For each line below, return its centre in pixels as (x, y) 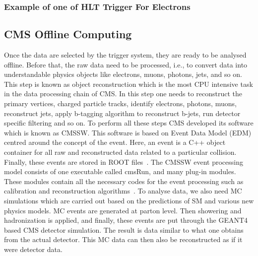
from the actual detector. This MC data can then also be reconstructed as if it (123, 239)
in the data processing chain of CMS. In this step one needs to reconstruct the (123, 94)
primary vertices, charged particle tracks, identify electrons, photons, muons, (120, 103)
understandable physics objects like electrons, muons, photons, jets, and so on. (123, 74)
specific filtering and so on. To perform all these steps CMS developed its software (129, 123)
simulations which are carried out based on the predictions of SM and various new (129, 200)
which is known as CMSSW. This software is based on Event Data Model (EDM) (128, 132)
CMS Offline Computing (68, 34)
